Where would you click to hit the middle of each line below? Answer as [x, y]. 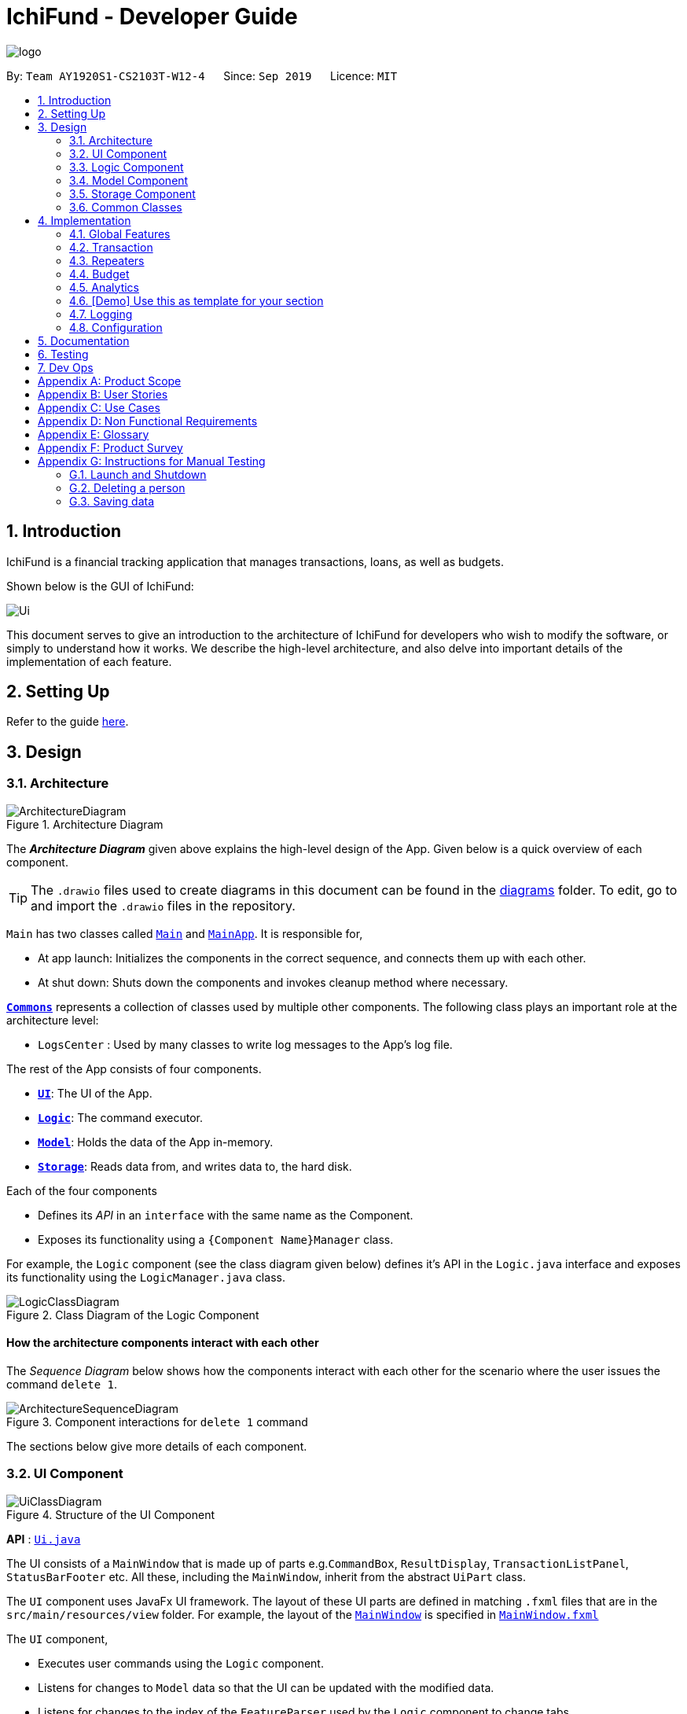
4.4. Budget [99, 274]
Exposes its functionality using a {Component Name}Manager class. [216, 1239]
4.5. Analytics [104, 287]
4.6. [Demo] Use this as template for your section [197, 300]
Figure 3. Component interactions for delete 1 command [157, 1422]
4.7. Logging [101, 314]
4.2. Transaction [111, 247]
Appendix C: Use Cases [99, 407]
